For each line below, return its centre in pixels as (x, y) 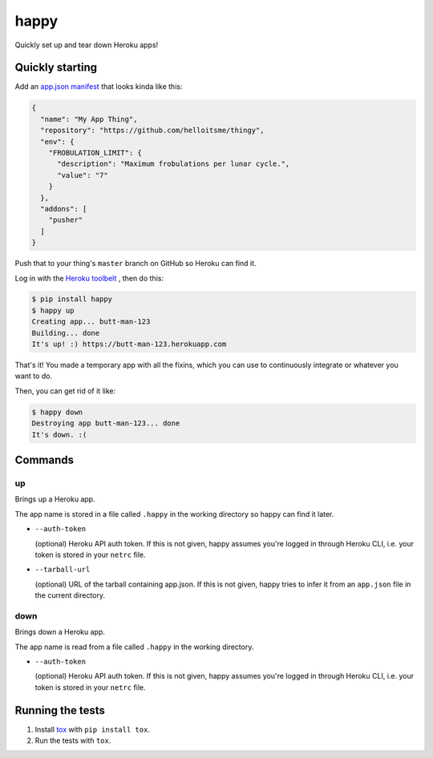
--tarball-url (63, 570)
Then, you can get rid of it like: (65, 391)
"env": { (57, 141)
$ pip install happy (72, 299)
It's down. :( (59, 434)
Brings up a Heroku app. (55, 499)
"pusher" (66, 220)
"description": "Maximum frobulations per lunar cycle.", (174, 164)
